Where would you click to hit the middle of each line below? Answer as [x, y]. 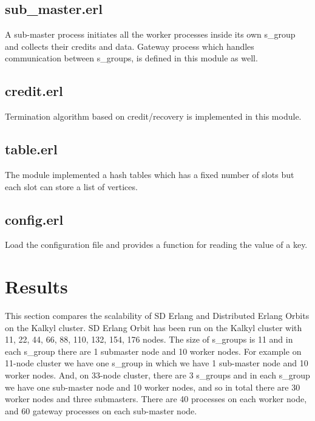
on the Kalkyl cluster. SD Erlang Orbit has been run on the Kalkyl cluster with [154, 327]
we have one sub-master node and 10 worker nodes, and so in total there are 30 [153, 387]
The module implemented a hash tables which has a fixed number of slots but [150, 174]
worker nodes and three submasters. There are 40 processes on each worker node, [156, 399]
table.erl [31, 149]
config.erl [34, 219]
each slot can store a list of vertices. [71, 186]
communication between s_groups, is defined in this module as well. [131, 58]
